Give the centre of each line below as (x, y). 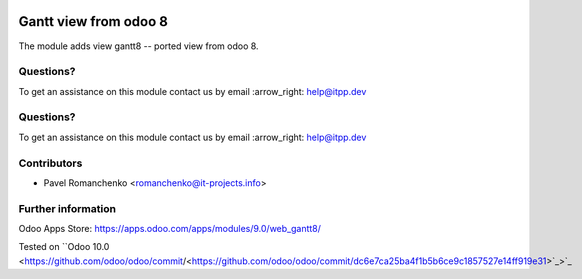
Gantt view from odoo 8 (93, 21)
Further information (67, 208)
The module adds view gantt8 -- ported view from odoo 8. (138, 46)
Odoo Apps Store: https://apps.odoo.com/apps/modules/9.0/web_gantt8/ (170, 229)
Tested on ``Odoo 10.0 (64, 247)
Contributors (50, 163)
